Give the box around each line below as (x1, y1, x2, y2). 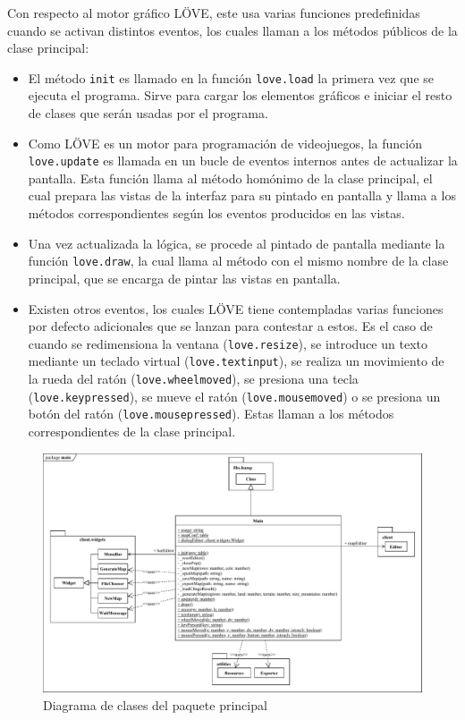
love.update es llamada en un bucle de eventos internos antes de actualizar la (28, 151, 458, 170)
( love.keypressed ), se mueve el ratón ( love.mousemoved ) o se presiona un (28, 386, 441, 405)
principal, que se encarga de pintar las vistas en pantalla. (28, 268, 341, 287)
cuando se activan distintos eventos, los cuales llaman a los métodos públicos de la (7, 21, 458, 39)
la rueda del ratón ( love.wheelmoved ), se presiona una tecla (28, 369, 359, 387)
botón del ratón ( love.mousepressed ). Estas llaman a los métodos (28, 404, 394, 423)
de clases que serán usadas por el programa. (28, 104, 268, 123)
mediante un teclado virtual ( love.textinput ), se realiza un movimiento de (28, 352, 444, 370)
